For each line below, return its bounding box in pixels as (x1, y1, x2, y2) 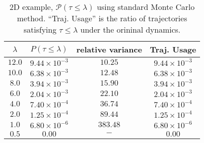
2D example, (9, 1, 53, 12)
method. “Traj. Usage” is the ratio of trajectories (17, 12, 187, 24)
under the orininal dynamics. (80, 24, 181, 35)
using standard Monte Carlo (97, 1, 195, 12)
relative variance (76, 44, 142, 55)
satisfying (23, 24, 57, 35)
